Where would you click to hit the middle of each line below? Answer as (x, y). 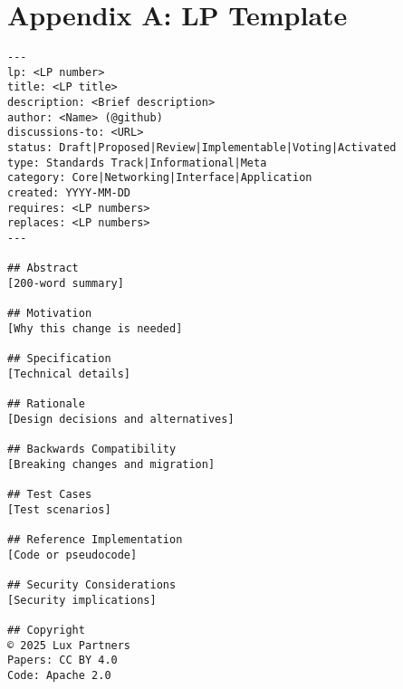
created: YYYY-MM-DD (69, 193)
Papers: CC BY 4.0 (62, 660)
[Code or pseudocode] (72, 555)
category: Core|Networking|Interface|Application (160, 178)
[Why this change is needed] (95, 328)
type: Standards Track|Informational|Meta (137, 163)
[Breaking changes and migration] (111, 464)
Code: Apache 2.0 (59, 676)
